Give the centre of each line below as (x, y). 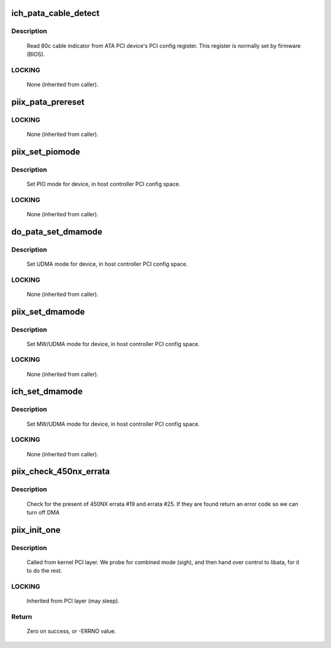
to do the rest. (44, 571)
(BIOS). (36, 54)
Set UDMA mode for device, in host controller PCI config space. (107, 264)
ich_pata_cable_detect (55, 13)
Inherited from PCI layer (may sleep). (73, 601)
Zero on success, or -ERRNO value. (71, 631)
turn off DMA (43, 512)
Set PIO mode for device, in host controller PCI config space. (104, 184)
